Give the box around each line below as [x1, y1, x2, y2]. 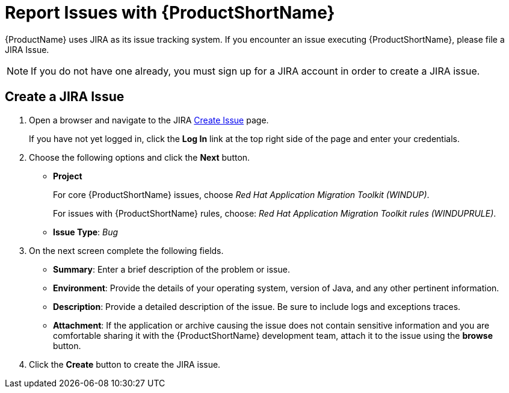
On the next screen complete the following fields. [29, 245, 224, 256]
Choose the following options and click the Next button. [29, 152, 250, 162]
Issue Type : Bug [53, 226, 119, 237]
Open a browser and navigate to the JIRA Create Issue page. [29, 114, 269, 125]
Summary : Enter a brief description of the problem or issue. [53, 264, 290, 274]
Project [53, 170, 82, 181]
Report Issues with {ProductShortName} [5, 2, 335, 23]
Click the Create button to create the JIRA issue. [29, 359, 221, 370]
